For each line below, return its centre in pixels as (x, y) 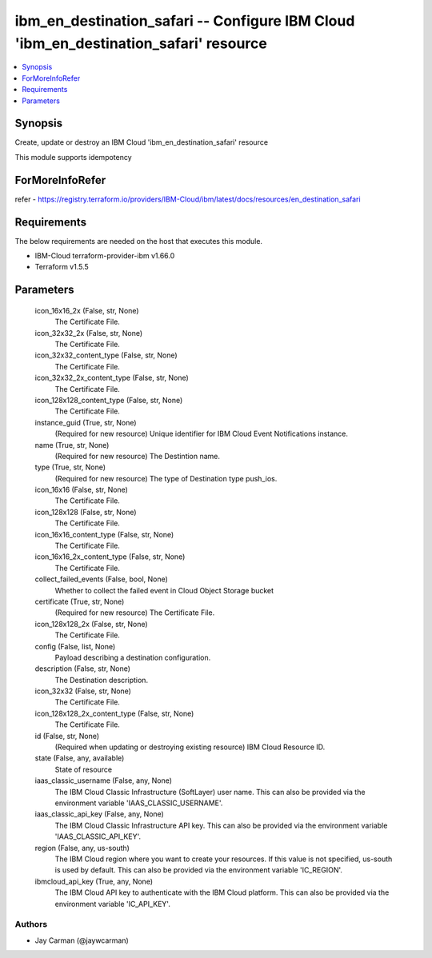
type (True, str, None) (70, 467)
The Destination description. (101, 680)
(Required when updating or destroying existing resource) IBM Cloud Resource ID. (190, 747)
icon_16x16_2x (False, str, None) (87, 310)
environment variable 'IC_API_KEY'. (113, 904)
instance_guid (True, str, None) (86, 422)
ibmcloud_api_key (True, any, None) (94, 881)
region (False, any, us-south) (82, 848)
